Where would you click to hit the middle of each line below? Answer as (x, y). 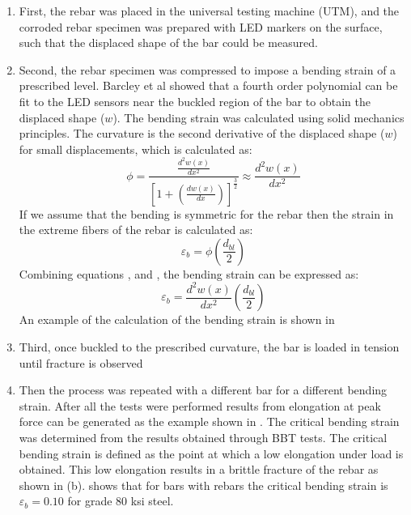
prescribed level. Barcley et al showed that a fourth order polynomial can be (208, 85)
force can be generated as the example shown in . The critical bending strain (209, 421)
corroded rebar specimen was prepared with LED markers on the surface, (201, 26)
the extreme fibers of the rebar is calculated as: (136, 230)
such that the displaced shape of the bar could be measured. (168, 43)
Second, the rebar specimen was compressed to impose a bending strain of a (208, 69)
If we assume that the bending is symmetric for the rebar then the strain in (206, 213)
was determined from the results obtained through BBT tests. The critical (203, 437)
